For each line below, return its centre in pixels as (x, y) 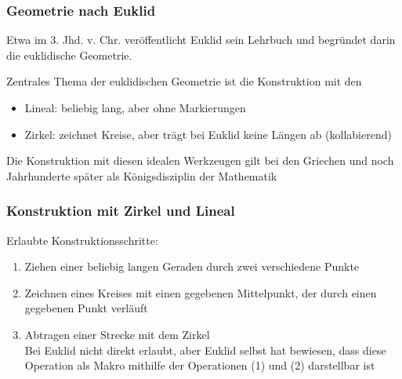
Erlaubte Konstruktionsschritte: (82, 240)
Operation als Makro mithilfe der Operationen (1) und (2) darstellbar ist (200, 365)
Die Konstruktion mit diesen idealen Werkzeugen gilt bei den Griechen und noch (200, 160)
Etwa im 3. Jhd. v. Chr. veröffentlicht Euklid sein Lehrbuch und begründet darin (201, 40)
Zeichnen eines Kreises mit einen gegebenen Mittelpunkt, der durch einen (201, 292)
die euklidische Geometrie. (69, 55)
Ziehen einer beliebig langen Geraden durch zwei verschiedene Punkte (192, 266)
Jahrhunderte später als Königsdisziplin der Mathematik (142, 175)
